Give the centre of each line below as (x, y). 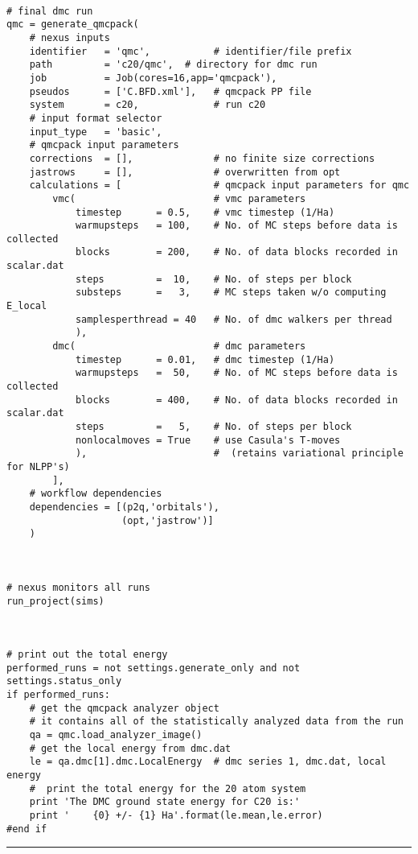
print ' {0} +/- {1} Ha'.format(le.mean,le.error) (176, 816)
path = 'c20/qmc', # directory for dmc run (173, 65)
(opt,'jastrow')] (168, 520)
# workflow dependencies (96, 494)
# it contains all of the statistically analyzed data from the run (216, 722)
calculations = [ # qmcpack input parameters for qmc (219, 186)
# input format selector (96, 118)
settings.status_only (64, 681)
